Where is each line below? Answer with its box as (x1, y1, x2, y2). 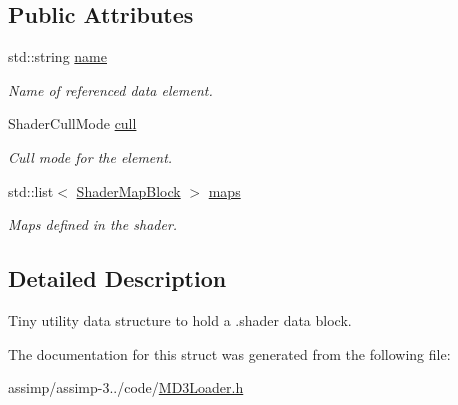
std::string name (8, 46, 107, 67)
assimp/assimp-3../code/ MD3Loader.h (8, 377, 244, 398)
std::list (8, 180, 54, 201)
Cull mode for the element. (8, 146, 173, 167)
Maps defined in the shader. (8, 214, 178, 235)
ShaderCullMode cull (8, 113, 137, 134)
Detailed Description (8, 263, 227, 294)
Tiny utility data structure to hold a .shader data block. (8, 309, 352, 330)
